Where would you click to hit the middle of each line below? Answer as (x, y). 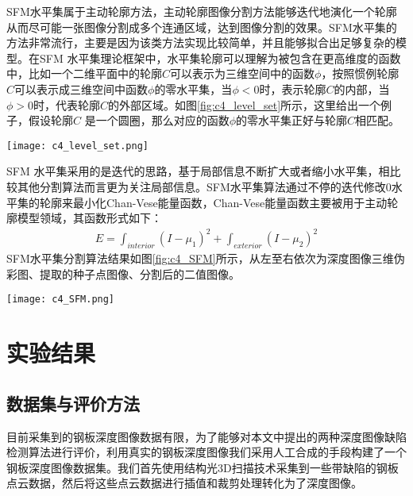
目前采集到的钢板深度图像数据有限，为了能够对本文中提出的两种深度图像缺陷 (206, 436)
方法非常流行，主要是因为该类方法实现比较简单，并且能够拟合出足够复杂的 (201, 42)
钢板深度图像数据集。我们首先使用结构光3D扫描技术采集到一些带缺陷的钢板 (203, 467)
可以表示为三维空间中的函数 (243, 73)
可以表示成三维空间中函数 (81, 88)
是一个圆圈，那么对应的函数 (157, 120)
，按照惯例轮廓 (360, 73)
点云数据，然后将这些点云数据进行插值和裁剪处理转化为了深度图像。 (184, 483)
